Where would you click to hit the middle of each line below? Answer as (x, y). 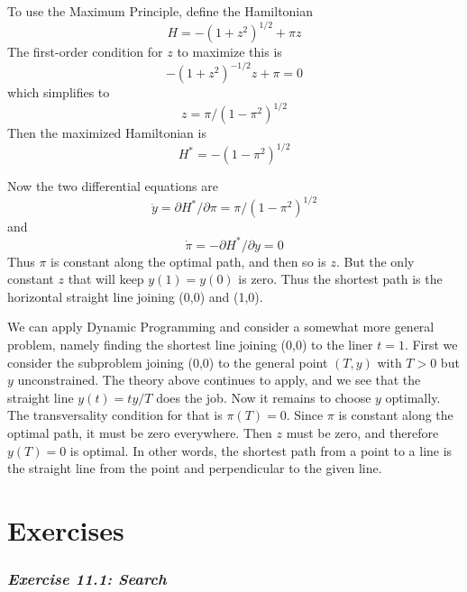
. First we (431, 344)
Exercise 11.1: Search (87, 578)
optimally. (413, 397)
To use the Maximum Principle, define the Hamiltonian (160, 11)
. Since (305, 415)
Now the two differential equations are (113, 186)
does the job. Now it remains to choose (264, 397)
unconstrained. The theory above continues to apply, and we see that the (219, 380)
